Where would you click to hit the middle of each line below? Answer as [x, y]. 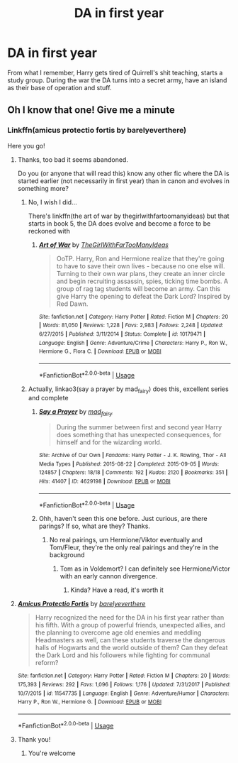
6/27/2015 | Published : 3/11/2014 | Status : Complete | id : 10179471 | [122, 334]
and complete [48, 398]
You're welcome [52, 753]
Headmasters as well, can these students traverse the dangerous [130, 640]
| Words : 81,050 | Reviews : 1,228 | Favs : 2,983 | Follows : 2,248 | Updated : [131, 325]
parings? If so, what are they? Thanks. [95, 526]
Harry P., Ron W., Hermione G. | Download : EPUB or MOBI [89, 702]
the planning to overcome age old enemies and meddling [118, 632]
